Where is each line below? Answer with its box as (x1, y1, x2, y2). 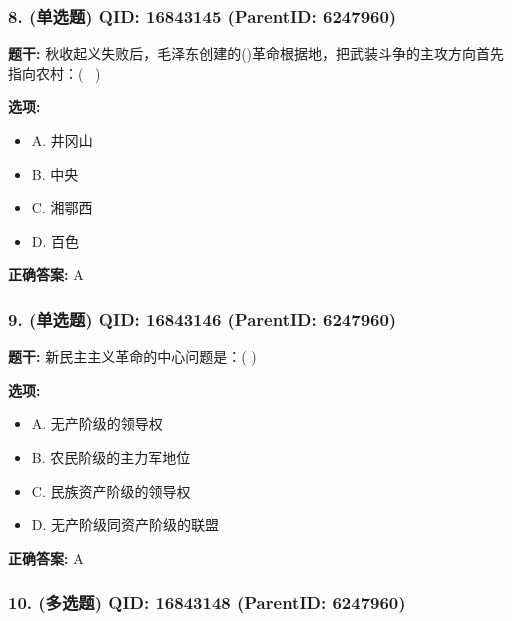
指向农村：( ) (8, 62, 101, 83)
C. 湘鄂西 (31, 197, 93, 218)
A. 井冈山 (31, 130, 93, 150)
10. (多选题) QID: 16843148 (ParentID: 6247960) (8, 590, 406, 615)
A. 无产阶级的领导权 (31, 413, 163, 434)
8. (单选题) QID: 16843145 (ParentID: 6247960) (8, 3, 397, 28)
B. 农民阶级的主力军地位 (31, 446, 191, 467)
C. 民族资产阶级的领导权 (31, 480, 191, 501)
